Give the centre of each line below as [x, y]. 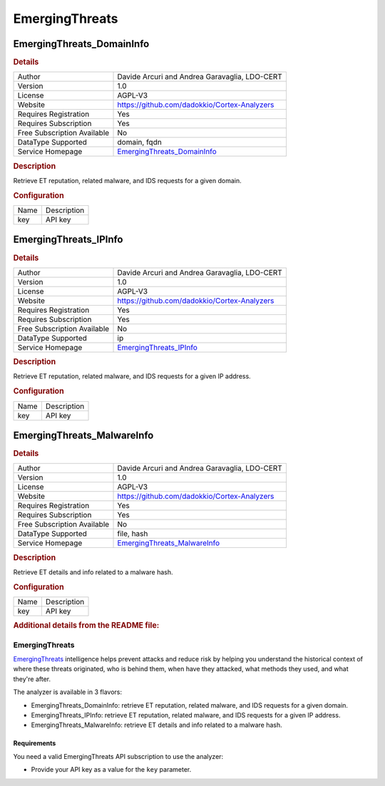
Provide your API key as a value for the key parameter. [111, 770]
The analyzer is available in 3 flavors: [68, 692]
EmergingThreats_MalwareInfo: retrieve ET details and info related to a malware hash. [157, 725]
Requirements [35, 743]
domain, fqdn [139, 143]
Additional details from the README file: [86, 626]
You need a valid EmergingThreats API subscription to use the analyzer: [118, 756]
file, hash [133, 534]
